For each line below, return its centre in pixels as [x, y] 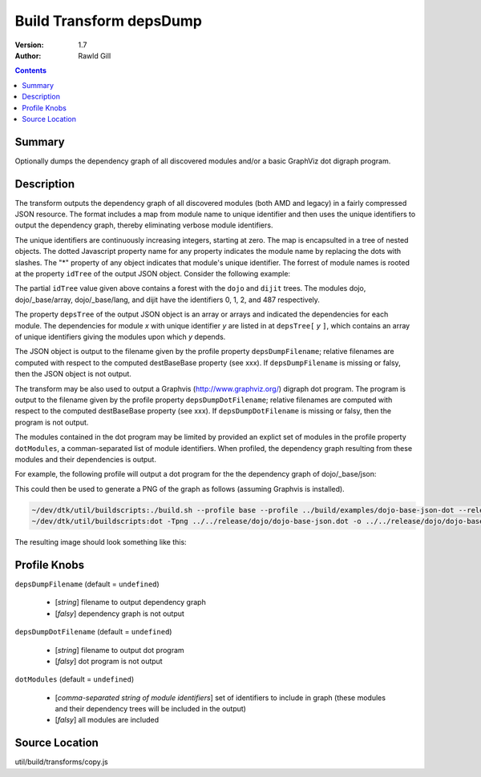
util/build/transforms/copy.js [61, 762]
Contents [31, 70]
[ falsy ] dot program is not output [109, 661]
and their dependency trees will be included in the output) [150, 709]
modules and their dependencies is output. [85, 459]
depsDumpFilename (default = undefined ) [87, 584]
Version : [29, 45]
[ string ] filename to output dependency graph [130, 602]
